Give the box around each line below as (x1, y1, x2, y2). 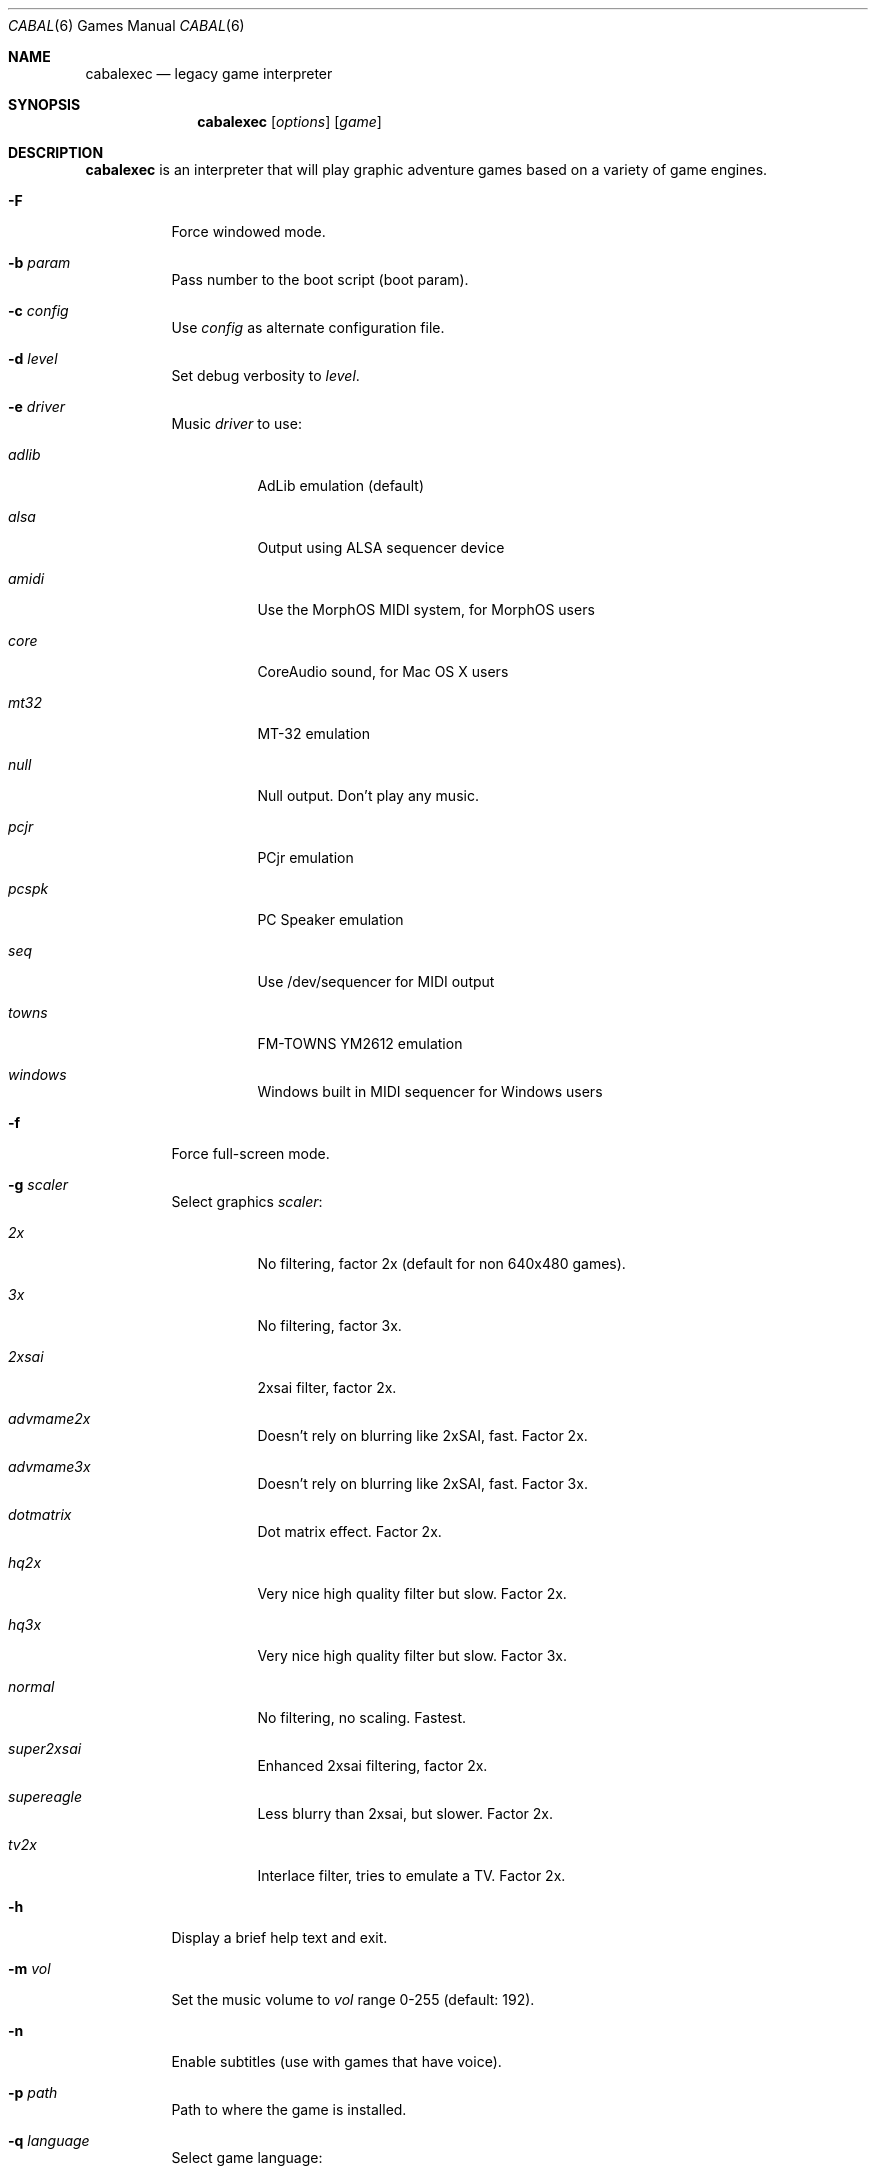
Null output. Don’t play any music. (257, 787, 479, 804)
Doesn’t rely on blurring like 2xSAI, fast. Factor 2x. (257, 1427, 588, 1444)
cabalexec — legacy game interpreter (85, 65, 333, 82)
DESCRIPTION (8, 144, 104, 161)
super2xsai (8, 1740, 82, 1757)
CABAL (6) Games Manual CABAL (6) (8, 17, 245, 34)
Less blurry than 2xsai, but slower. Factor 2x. (257, 1805, 553, 1822)
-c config (8, 302, 69, 319)
